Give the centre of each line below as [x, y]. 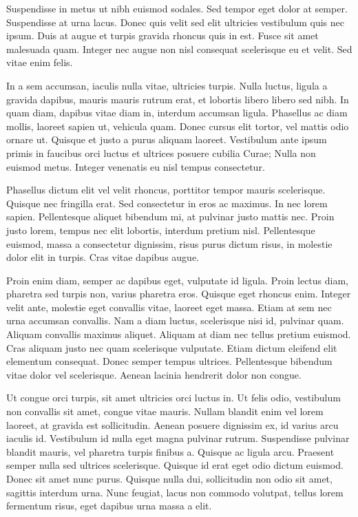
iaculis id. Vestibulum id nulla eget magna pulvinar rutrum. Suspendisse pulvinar [178, 438]
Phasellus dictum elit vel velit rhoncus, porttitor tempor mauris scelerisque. [166, 190]
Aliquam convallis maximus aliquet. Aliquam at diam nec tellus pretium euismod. [179, 334]
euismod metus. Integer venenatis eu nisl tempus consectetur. [136, 166]
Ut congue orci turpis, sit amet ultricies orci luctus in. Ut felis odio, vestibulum [173, 398]
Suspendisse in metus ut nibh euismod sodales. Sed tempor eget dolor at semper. [177, 8]
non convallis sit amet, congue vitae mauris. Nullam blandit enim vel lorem [165, 411]
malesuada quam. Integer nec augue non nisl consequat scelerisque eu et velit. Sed [179, 49]
